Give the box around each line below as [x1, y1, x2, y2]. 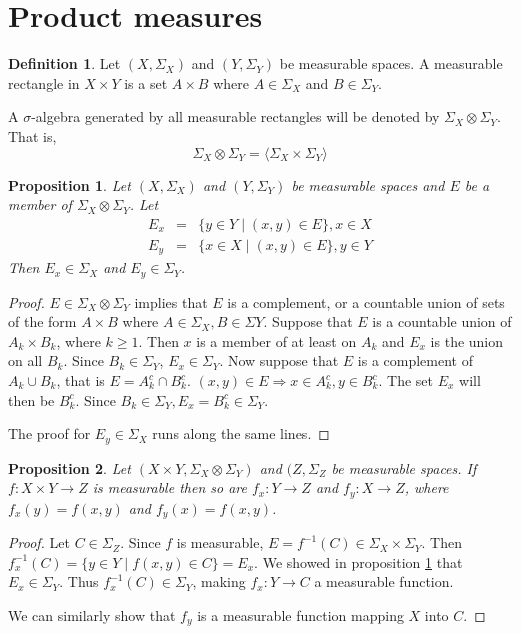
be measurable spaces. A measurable [279, 53, 503, 74]
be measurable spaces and [291, 174, 445, 195]
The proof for [8, 423, 91, 444]
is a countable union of [372, 311, 512, 332]
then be [8, 389, 55, 410]
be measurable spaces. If [331, 457, 477, 478]
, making [192, 571, 246, 592]
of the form [8, 311, 77, 332]
